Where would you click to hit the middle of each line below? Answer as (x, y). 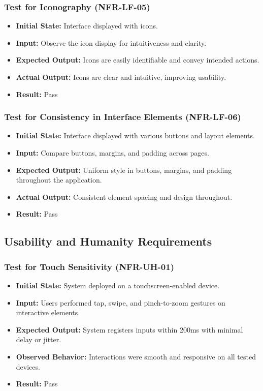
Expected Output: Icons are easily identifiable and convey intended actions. (138, 60)
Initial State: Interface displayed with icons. (87, 26)
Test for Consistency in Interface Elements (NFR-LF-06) (123, 117)
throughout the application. (59, 180)
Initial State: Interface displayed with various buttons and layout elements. (135, 136)
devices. (28, 366)
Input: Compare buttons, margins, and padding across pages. (112, 153)
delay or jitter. (39, 339)
